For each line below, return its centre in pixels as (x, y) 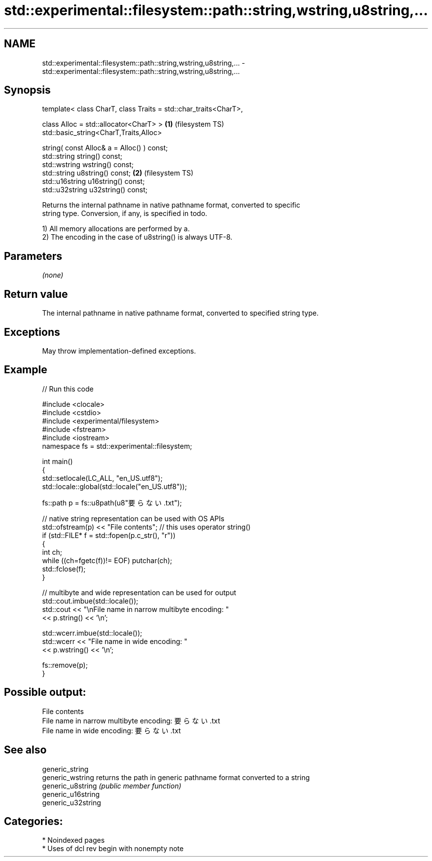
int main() (57, 461)
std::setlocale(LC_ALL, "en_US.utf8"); (102, 478)
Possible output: (45, 692)
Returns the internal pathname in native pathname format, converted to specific (171, 205)
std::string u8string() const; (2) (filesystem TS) (118, 173)
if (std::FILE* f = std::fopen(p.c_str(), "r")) (109, 535)
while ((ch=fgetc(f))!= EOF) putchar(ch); (107, 560)
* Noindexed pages (73, 840)
